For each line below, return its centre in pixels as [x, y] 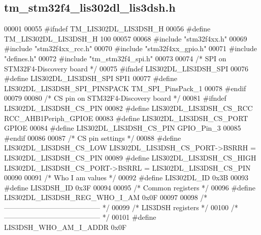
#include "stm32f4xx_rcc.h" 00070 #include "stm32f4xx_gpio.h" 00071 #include [130, 48]
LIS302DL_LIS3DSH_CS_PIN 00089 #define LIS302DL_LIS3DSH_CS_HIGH [130, 157]
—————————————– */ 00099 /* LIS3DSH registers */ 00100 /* [121, 207]
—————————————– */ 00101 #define [80, 217]
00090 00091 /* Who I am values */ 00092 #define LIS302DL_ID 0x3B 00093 [126, 178]
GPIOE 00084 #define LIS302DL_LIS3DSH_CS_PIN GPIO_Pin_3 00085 [123, 128]
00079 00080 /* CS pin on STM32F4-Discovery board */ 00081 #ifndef [115, 98]
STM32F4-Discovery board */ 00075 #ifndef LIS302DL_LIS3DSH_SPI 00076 [126, 68]
